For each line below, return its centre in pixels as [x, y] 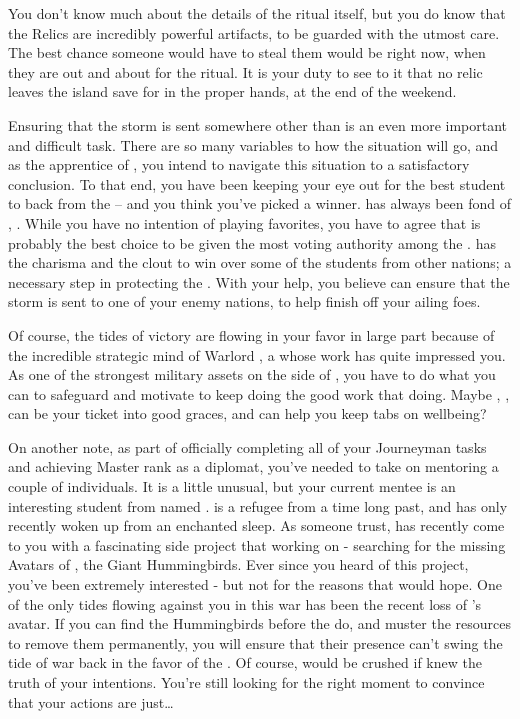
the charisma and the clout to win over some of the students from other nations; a [260, 262]
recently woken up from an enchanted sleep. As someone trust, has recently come [256, 525]
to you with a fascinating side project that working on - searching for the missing [257, 544]
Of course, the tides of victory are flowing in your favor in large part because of [251, 334]
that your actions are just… [91, 701]
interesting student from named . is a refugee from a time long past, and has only [258, 505]
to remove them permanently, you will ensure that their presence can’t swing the [255, 642]
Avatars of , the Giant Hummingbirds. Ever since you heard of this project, [238, 564]
